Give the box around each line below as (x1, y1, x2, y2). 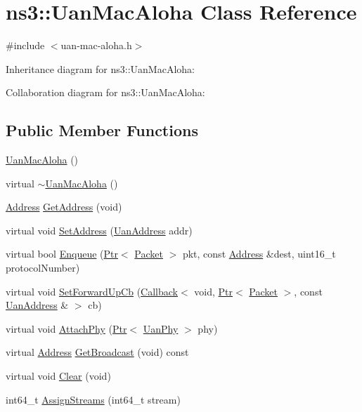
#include (6, 38, 45, 53)
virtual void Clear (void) (6, 368, 111, 383)
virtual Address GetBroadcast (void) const (6, 345, 189, 359)
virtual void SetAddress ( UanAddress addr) (6, 222, 193, 237)
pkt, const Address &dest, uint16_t (182, 246, 336, 261)
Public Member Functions (6, 119, 198, 141)
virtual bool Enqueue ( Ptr (6, 246, 118, 261)
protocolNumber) (6, 260, 80, 275)
